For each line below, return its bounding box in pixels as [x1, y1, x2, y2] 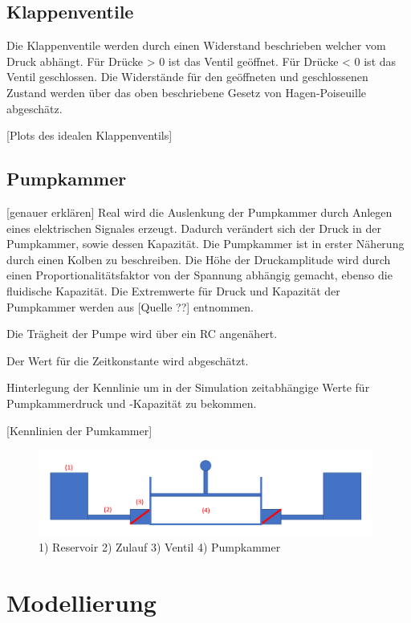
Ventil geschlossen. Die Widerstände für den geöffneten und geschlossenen [6, 68, 368, 85]
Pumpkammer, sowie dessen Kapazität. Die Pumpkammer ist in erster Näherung [6, 235, 405, 252]
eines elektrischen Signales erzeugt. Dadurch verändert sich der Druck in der [6, 219, 381, 236]
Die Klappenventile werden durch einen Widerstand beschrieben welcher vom [6, 37, 386, 54]
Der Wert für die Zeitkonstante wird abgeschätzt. [6, 352, 249, 369]
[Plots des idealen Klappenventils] [6, 127, 173, 144]
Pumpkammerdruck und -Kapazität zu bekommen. [6, 394, 257, 411]
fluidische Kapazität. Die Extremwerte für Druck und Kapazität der [6, 282, 340, 299]
